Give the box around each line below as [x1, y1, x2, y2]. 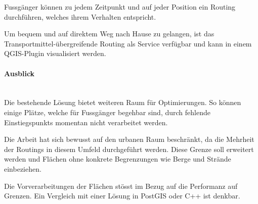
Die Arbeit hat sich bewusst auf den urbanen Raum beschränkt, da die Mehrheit [4, 134, 254, 144]
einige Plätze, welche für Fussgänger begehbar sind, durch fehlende [4, 107, 210, 117]
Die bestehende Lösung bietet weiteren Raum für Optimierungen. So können [4, 97, 241, 108]
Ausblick [4, 68, 35, 78]
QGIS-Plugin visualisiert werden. [4, 48, 106, 59]
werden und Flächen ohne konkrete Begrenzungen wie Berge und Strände [4, 154, 231, 164]
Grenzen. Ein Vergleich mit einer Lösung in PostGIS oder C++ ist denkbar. [4, 190, 240, 201]
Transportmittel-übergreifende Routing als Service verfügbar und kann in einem [4, 38, 252, 48]
